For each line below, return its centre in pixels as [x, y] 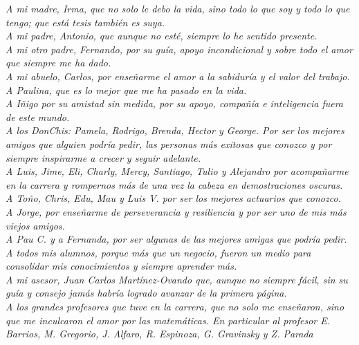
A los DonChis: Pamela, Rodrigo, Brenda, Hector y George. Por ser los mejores [175, 130]
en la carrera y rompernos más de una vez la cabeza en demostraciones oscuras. [174, 184]
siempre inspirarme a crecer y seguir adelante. [103, 157]
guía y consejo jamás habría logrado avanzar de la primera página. [146, 293]
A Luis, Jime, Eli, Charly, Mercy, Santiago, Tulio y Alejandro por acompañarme [177, 171]
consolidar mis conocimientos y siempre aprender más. [121, 266]
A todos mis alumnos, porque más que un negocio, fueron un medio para [158, 252]
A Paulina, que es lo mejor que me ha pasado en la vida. [126, 90]
